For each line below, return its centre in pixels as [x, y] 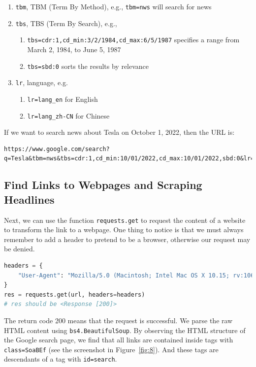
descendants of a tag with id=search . [61, 359]
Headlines [29, 199]
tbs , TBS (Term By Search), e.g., [66, 23]
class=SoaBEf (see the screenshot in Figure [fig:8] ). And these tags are [111, 349]
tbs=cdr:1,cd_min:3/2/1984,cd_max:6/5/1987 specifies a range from [133, 40]
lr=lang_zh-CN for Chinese [68, 115]
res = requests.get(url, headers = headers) [75, 294]
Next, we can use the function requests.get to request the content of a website [125, 220]
